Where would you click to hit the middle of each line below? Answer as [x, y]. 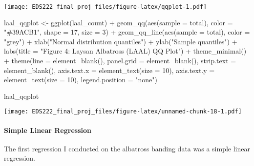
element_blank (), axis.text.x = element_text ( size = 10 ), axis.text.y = [109, 70]
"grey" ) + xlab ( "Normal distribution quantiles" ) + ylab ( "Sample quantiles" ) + [121, 41]
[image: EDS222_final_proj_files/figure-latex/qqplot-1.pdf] [106, 7]
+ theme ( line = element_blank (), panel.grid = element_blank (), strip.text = [120, 61]
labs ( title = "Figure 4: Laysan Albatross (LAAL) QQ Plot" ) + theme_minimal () [125, 51]
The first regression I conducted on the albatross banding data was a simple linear [127, 148]
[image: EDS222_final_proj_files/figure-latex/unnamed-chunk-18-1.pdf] [123, 112]
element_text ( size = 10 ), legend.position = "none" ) [81, 80]
